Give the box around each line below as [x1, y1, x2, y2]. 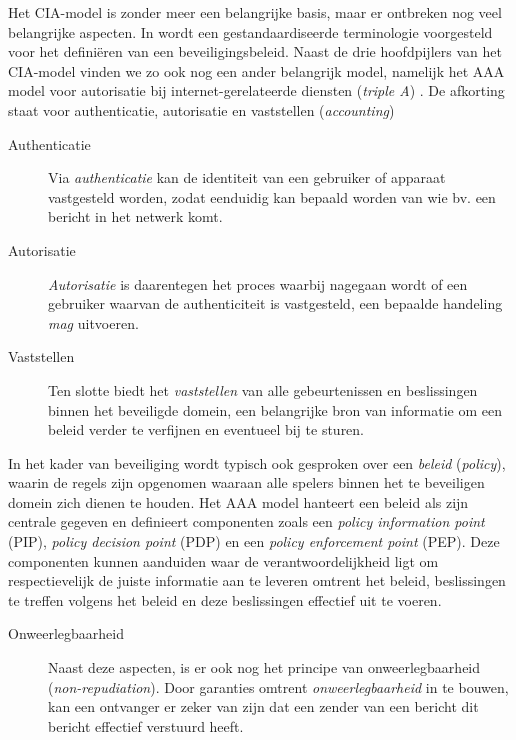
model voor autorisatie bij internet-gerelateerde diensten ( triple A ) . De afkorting [8, 80, 505, 101]
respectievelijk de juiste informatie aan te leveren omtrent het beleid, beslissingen [8, 570, 506, 591]
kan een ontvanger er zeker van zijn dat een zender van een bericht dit [48, 696, 479, 717]
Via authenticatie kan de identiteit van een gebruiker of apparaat [48, 167, 446, 188]
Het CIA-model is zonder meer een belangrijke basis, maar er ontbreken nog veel [8, 2, 502, 22]
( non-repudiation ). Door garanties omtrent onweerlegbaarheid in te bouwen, [48, 676, 509, 697]
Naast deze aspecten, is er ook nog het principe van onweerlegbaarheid [48, 657, 481, 678]
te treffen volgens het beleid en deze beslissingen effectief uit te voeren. [8, 589, 442, 610]
